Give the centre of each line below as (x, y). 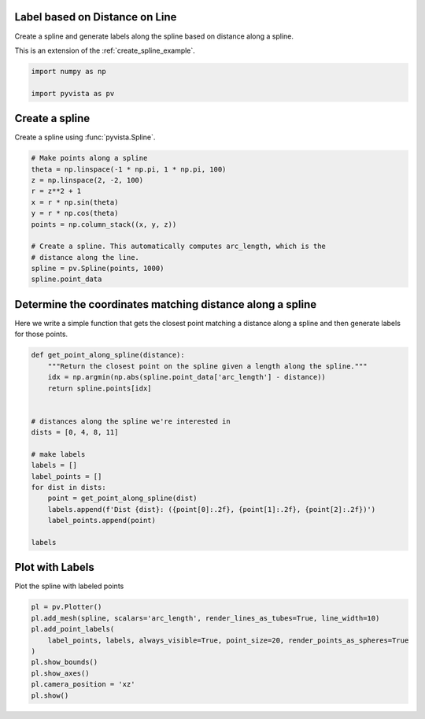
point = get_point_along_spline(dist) (122, 498)
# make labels (58, 454)
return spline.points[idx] (100, 388)
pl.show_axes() (60, 673)
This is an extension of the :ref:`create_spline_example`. (105, 50)
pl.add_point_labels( (73, 629)
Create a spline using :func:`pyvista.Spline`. (85, 137)
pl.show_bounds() (65, 662)
